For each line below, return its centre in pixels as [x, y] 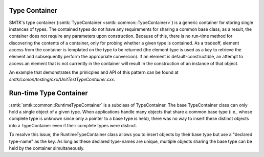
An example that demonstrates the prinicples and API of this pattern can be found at [94, 72]
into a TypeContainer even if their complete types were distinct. [73, 125]
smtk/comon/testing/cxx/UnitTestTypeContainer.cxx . [62, 79]
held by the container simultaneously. [47, 148]
